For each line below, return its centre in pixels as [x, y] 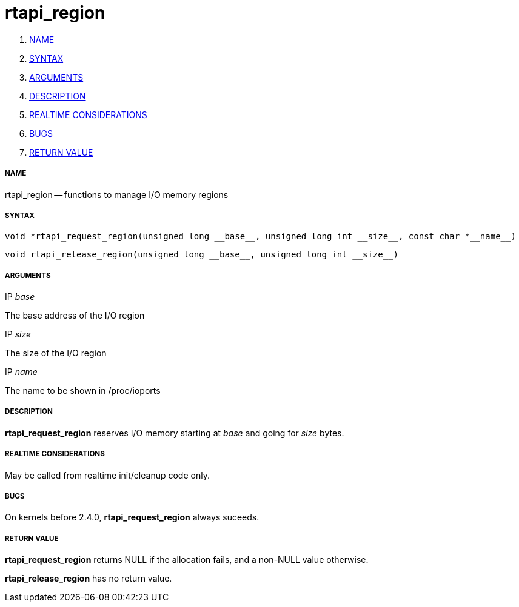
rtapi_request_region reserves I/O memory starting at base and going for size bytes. [175, 433]
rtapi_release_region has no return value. [89, 579]
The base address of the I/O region [75, 316]
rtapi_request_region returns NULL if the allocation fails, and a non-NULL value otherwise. [187, 560]
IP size [18, 334]
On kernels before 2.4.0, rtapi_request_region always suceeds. [132, 517]
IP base [20, 297]
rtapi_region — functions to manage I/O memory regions [117, 194]
